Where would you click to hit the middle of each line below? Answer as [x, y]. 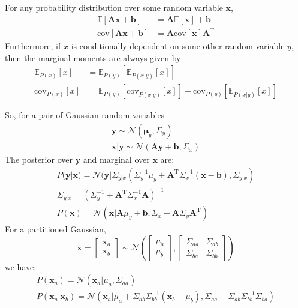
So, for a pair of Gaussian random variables [85, 115]
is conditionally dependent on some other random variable [178, 46]
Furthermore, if [33, 46]
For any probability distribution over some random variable [114, 7]
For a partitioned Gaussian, [55, 229]
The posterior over [39, 159]
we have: [21, 266]
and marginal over [116, 159]
